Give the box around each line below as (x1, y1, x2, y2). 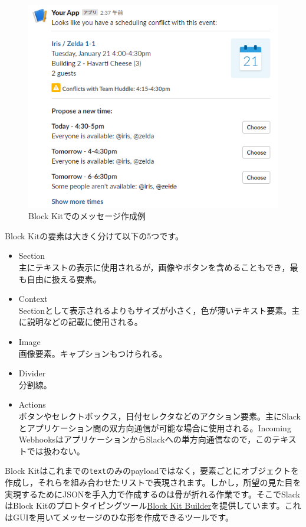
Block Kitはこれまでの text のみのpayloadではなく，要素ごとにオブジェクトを (5, 464, 299, 477)
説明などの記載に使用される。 (27, 315, 143, 328)
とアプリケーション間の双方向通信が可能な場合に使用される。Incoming (18, 421, 291, 434)
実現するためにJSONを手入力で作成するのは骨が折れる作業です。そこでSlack (5, 487, 300, 500)
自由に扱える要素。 (27, 272, 101, 285)
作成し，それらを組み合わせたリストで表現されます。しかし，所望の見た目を (5, 476, 301, 488)
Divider (18, 367, 46, 379)
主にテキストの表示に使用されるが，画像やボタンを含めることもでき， (18, 261, 290, 273)
